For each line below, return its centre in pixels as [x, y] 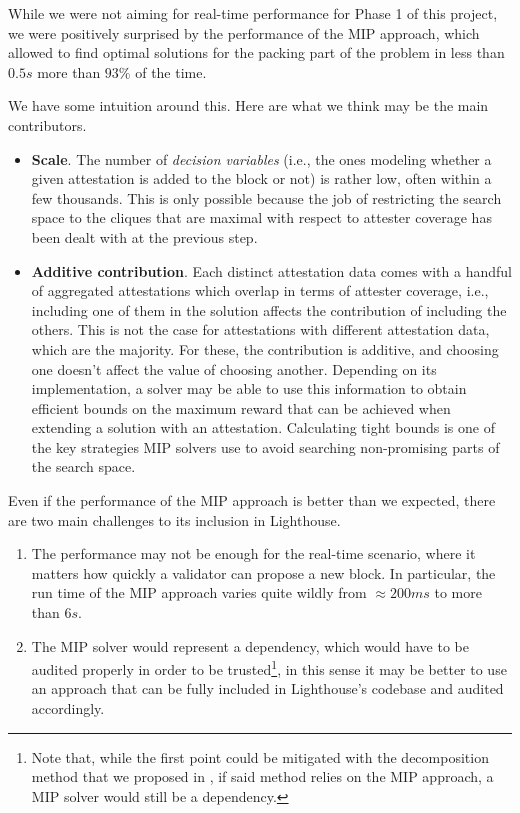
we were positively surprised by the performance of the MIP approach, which [244, 32]
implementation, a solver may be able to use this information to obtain [249, 388]
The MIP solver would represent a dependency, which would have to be [250, 645]
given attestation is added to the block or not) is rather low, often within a [261, 178]
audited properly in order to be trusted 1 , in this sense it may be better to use [269, 667]
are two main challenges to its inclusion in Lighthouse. [174, 519]
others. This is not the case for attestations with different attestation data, [260, 329]
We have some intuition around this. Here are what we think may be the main [248, 105]
